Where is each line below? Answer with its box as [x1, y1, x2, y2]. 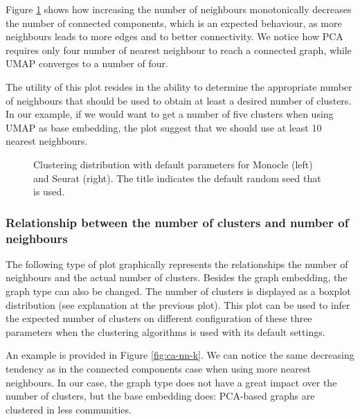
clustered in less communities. [6, 402, 132, 416]
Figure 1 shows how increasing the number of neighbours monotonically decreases [6, 2, 352, 16]
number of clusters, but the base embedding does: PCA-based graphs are [6, 389, 315, 403]
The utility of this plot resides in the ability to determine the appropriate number [6, 79, 352, 93]
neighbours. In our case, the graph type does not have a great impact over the [6, 375, 337, 389]
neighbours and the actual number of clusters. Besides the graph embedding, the [6, 270, 348, 285]
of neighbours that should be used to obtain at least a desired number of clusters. [6, 93, 352, 107]
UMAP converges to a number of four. [6, 56, 168, 71]
